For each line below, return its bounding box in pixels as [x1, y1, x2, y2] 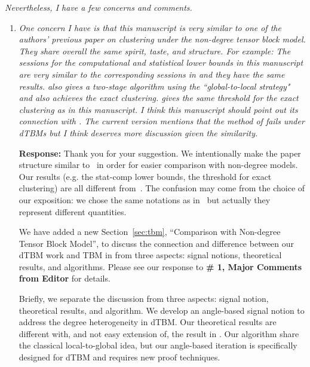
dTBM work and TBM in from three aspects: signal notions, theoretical [19, 249, 282, 261]
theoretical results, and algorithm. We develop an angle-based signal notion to [19, 304, 305, 316]
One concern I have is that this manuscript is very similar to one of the [19, 21, 281, 33]
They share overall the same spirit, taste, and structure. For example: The [19, 44, 291, 57]
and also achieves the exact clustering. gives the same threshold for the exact [19, 91, 299, 104]
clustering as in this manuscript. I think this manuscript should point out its [19, 103, 298, 115]
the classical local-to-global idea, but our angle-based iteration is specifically [19, 339, 297, 351]
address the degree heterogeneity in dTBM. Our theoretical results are [19, 316, 277, 328]
